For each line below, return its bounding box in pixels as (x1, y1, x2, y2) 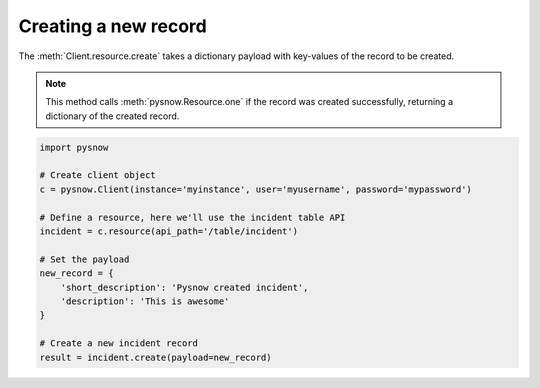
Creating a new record (18, 15, 207, 37)
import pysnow (39, 141, 109, 153)
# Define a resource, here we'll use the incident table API (39, 211, 346, 223)
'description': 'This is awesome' (60, 296, 230, 307)
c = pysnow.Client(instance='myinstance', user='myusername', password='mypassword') (39, 183, 472, 195)
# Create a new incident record (39, 338, 199, 349)
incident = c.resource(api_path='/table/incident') (39, 226, 299, 237)
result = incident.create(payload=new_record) (39, 351, 272, 363)
